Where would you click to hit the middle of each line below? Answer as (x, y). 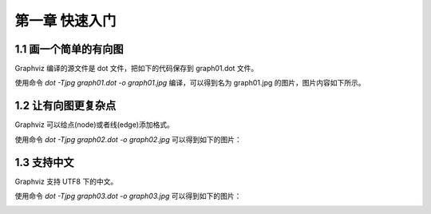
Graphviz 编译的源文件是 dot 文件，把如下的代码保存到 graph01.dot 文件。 (136, 69)
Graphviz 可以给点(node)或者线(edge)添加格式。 (95, 125)
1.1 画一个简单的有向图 (69, 49)
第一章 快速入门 (65, 21)
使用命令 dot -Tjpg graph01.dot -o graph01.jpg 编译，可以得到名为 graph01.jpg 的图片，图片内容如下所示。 (190, 83)
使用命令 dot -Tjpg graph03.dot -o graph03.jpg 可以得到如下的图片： (128, 196)
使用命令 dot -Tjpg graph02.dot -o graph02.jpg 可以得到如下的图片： (129, 139)
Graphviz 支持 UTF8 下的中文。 (66, 181)
